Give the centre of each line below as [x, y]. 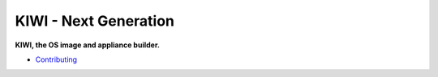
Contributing [56, 59]
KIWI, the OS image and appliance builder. [87, 45]
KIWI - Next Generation [94, 21]
